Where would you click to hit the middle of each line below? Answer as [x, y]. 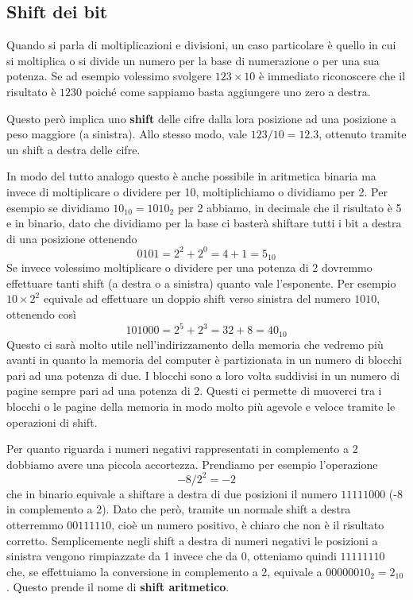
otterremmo [35, 525]
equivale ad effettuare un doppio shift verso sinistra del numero [197, 298]
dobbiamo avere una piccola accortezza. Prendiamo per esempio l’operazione [192, 464]
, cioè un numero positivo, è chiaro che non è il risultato [248, 525]
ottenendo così [41, 314]
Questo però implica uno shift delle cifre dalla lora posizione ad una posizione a [201, 118]
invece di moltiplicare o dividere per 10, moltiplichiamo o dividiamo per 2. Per [197, 191]
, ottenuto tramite [363, 134]
